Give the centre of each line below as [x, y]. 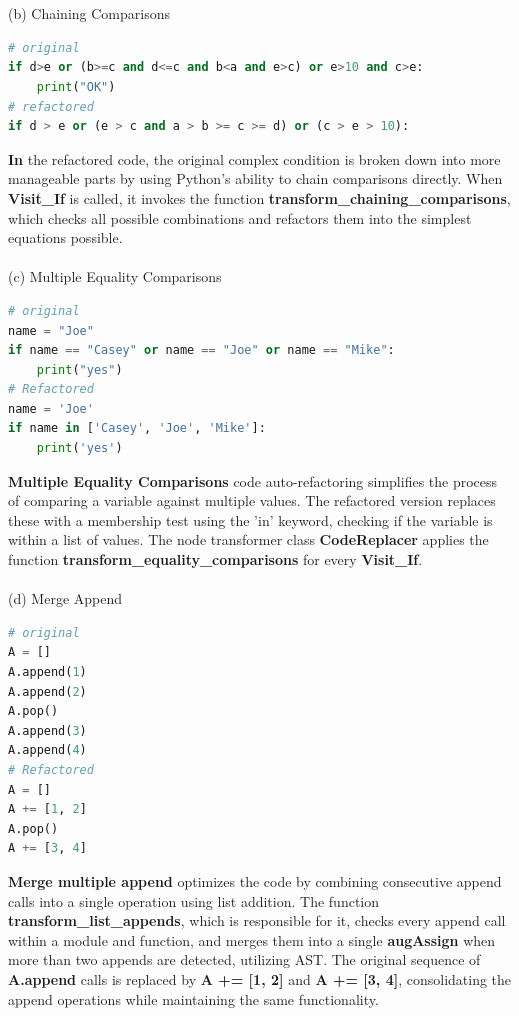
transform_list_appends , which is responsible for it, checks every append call [257, 920]
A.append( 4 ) [47, 750]
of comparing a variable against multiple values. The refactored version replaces [252, 500]
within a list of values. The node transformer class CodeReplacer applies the [248, 539]
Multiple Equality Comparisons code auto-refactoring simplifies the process [253, 480]
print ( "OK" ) [76, 86]
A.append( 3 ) [47, 730]
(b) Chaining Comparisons [89, 13]
